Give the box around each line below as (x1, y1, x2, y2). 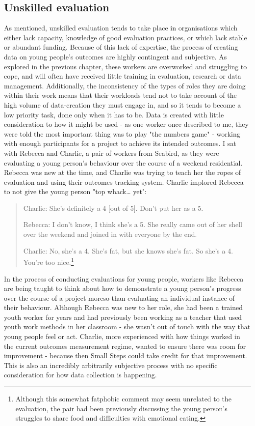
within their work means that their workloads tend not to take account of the (4, 90, 237, 100)
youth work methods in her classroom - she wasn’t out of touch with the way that (4, 321, 251, 332)
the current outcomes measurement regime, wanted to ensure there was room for (4, 341, 246, 351)
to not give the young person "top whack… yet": (4, 186, 147, 197)
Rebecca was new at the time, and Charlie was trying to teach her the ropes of (4, 167, 241, 177)
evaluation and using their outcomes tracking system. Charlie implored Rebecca (4, 176, 244, 187)
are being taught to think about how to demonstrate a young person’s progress (4, 283, 241, 293)
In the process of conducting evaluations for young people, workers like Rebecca (4, 273, 244, 284)
